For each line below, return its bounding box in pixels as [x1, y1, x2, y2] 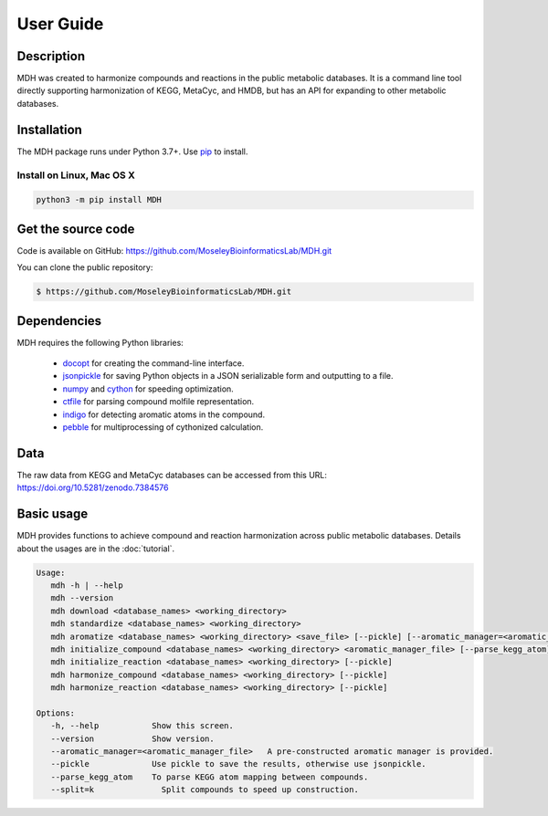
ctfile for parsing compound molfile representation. [62, 396, 255, 407]
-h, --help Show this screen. [50, 721, 235, 731]
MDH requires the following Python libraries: [16, 337, 184, 348]
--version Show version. [50, 733, 215, 744]
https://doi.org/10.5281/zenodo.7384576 [16, 482, 169, 493]
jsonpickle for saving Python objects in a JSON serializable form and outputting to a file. [62, 371, 394, 382]
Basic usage [16, 507, 89, 522]
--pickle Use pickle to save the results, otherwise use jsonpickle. [50, 758, 427, 769]
